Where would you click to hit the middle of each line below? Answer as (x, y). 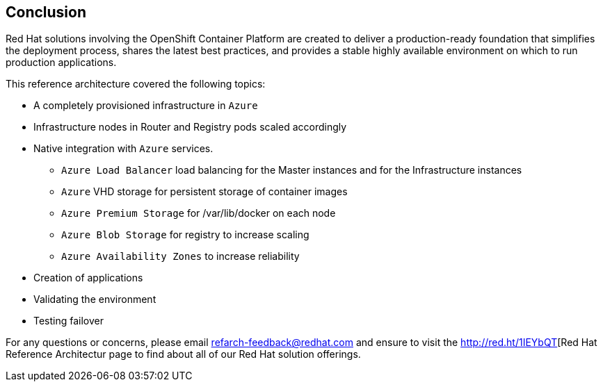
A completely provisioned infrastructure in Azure (146, 106)
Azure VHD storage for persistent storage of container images (204, 192)
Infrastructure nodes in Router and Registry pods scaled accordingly (190, 127)
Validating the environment (95, 299)
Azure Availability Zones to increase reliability (180, 256)
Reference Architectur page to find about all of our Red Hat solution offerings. (183, 354)
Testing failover (69, 321)
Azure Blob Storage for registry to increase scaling (185, 235)
